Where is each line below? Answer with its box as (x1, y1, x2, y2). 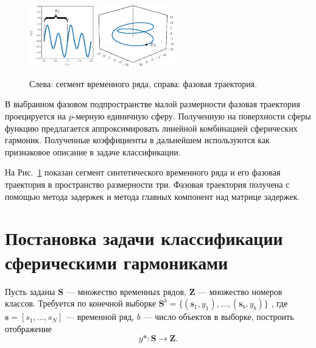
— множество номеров (198, 285, 283, 297)
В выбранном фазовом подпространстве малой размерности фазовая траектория (5, 98, 300, 110)
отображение (5, 322, 52, 335)
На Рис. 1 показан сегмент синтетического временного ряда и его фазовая (5, 166, 281, 179)
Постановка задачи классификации (5, 225, 283, 250)
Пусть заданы (5, 285, 55, 297)
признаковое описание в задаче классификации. (5, 145, 181, 158)
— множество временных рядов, (66, 285, 186, 297)
